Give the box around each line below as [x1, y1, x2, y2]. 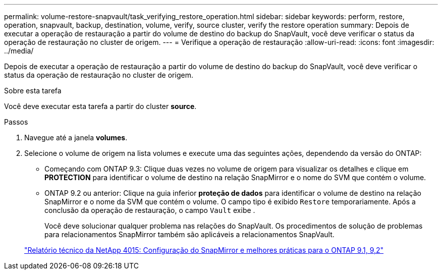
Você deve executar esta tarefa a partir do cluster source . [4, 102, 197, 111]
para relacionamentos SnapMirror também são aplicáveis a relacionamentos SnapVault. [44, 230, 335, 239]
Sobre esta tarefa [4, 86, 62, 95]
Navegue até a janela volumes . [24, 133, 128, 142]
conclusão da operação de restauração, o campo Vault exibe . [44, 206, 255, 214]
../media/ [4, 46, 34, 55]
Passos [4, 118, 28, 126]
